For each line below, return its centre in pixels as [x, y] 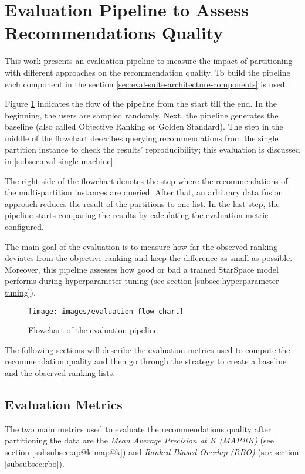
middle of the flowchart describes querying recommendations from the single [142, 138]
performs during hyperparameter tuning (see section [98, 281]
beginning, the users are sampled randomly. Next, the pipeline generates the [142, 115]
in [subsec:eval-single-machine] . [60, 161]
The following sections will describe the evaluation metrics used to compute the [148, 349]
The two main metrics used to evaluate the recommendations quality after [138, 429]
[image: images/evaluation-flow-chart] [106, 311]
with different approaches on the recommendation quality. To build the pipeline [148, 72]
